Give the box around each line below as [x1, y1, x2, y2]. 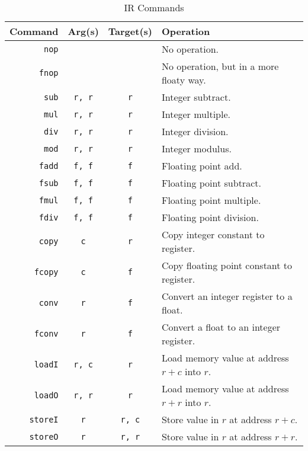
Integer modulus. [161, 142, 232, 155]
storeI [29, 414, 59, 424]
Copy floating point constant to [161, 258, 293, 272]
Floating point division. [161, 210, 259, 224]
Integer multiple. [161, 107, 231, 121]
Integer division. [161, 124, 229, 138]
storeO [29, 431, 59, 442]
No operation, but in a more [161, 59, 279, 73]
